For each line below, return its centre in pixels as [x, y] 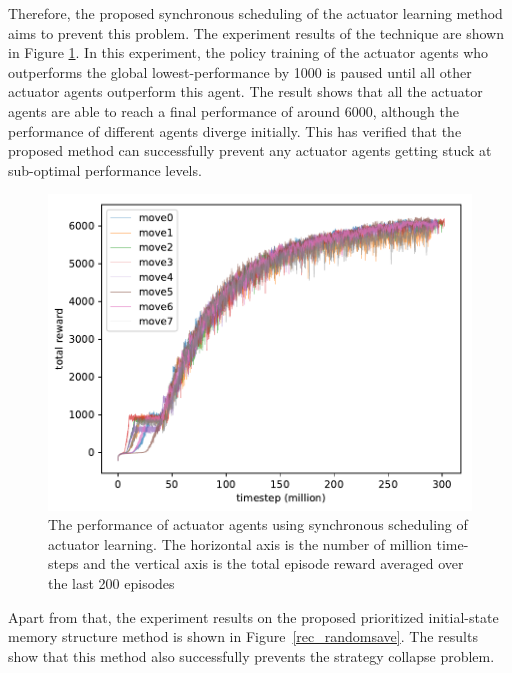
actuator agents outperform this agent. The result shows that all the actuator [245, 91]
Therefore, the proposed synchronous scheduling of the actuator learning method [255, 13]
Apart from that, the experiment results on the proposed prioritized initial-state [253, 616]
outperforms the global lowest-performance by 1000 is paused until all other [240, 71]
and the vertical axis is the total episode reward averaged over [273, 563]
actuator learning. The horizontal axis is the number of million [240, 543]
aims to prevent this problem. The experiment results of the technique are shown [256, 32]
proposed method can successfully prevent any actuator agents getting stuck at [250, 150]
